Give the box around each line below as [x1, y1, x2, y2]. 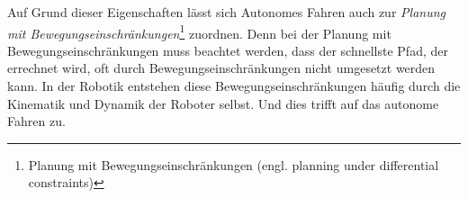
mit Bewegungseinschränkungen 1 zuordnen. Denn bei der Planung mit [7, 21, 391, 42]
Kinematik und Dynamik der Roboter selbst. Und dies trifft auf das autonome [7, 94, 439, 112]
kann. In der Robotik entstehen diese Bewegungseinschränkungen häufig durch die [7, 76, 461, 95]
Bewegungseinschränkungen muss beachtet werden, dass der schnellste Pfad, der [7, 40, 448, 59]
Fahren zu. [7, 112, 66, 130]
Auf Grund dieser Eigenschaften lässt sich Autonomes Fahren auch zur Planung [7, 3, 445, 21]
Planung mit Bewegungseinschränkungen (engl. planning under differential [28, 155, 439, 174]
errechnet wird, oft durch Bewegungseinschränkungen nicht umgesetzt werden [7, 58, 436, 77]
